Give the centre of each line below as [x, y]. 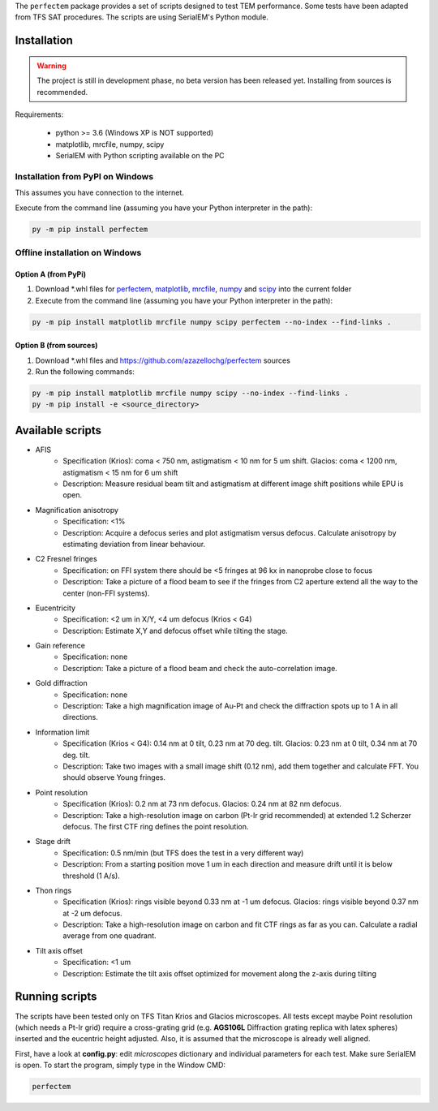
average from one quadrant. [110, 936]
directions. [81, 717]
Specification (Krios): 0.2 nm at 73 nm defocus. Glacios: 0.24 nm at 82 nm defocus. [202, 804]
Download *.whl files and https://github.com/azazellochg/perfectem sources [163, 360]
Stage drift [53, 842]
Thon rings [54, 890]
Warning [52, 66]
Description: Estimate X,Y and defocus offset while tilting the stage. [175, 631]
